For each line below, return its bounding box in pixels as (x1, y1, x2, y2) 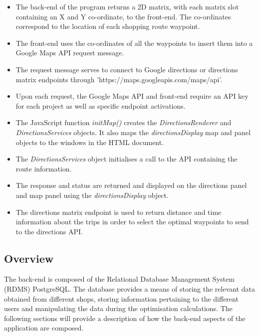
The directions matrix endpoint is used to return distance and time (15, 206, 222, 217)
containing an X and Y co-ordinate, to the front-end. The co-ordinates (15, 11, 231, 21)
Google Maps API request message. (15, 47, 124, 58)
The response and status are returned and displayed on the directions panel (15, 180, 247, 190)
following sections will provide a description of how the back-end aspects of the (4, 313, 246, 323)
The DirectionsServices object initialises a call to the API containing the (15, 154, 238, 164)
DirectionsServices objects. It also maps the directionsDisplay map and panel (15, 127, 251, 137)
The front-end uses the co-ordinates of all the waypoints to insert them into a (15, 37, 253, 48)
